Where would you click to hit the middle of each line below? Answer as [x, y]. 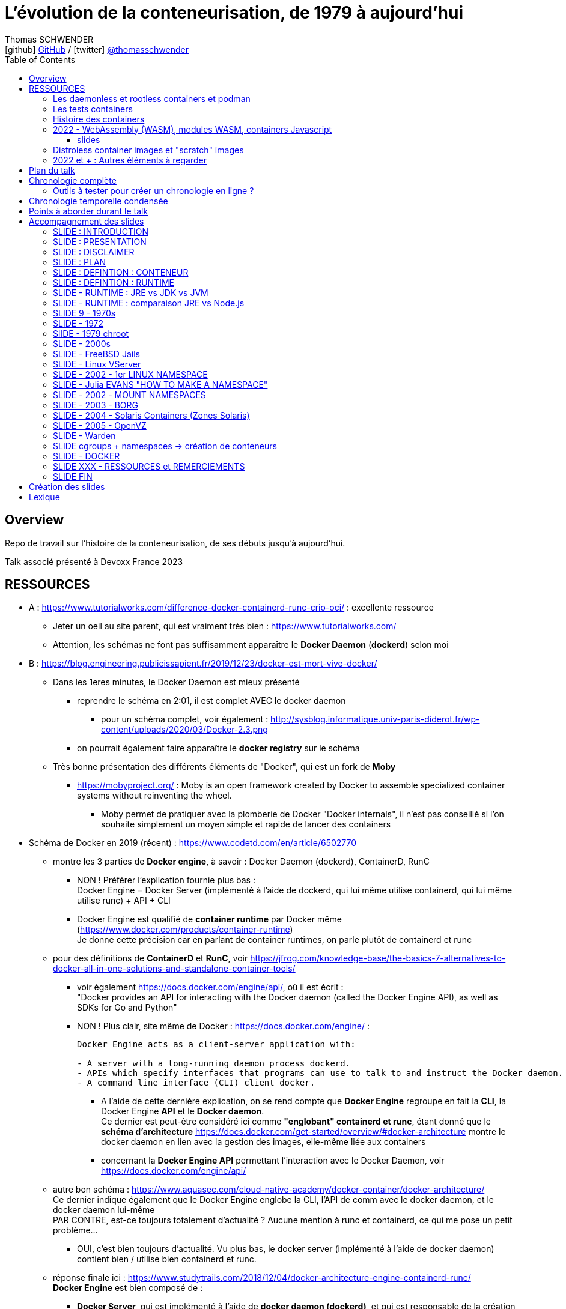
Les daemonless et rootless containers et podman [152, 98]
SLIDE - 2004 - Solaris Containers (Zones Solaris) [151, 415]
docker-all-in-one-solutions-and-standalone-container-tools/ [174, 969]
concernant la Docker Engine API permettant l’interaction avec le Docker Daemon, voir [273, 1161]
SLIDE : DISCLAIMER [94, 252]
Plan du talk [52, 170]
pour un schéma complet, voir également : [185, 719]
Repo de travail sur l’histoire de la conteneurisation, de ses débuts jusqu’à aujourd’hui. [175, 543]
